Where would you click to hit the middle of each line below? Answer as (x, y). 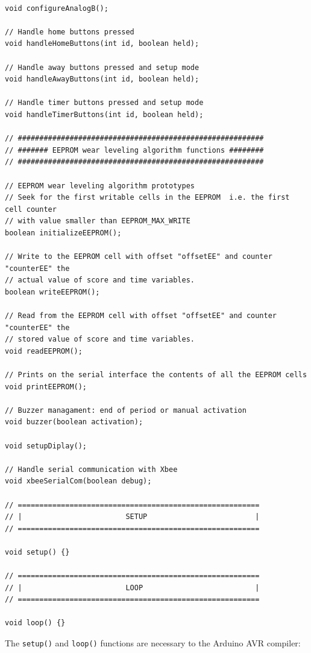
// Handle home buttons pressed (70, 32)
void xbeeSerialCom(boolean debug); (78, 481)
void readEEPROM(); (44, 351)
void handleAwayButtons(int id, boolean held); (102, 79)
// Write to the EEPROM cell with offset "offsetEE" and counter (139, 257)
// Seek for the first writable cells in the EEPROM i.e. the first (147, 198)
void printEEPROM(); (46, 387)
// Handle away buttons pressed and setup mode (102, 67)
